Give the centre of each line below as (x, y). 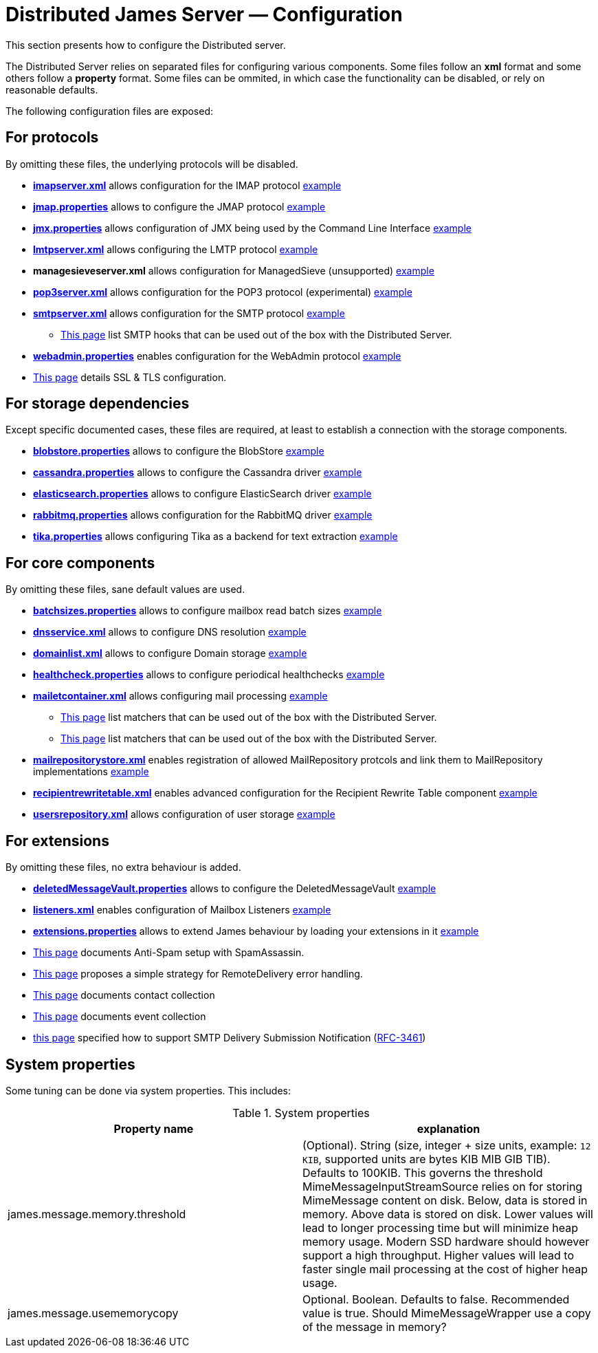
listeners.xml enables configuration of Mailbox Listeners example (182, 910)
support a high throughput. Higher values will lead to (439, 1255)
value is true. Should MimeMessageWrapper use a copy (447, 1313)
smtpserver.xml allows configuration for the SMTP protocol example (189, 313)
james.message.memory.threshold (97, 1214)
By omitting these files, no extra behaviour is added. (123, 867)
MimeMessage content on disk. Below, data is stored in (445, 1200)
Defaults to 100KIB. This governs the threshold (423, 1172)
